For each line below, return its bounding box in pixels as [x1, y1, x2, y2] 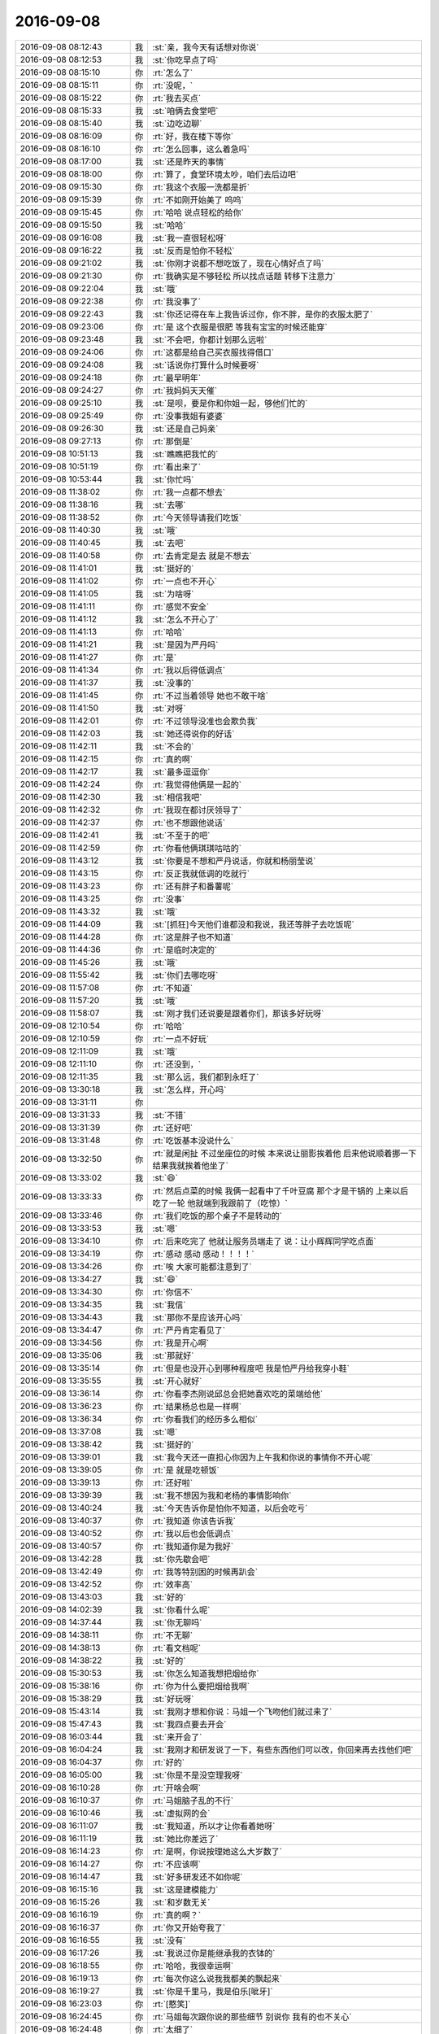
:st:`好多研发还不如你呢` [152, 1871, 243, 1883]
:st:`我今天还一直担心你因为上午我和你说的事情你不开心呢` [152, 1451, 373, 1463]
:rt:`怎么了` [152, 67, 193, 78]
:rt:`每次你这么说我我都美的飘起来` [152, 1973, 283, 1984]
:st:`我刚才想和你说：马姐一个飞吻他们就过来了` [152, 1705, 333, 1717]
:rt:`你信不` [152, 1286, 193, 1298]
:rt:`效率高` [152, 1578, 193, 1590]
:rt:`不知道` [152, 982, 193, 993]
